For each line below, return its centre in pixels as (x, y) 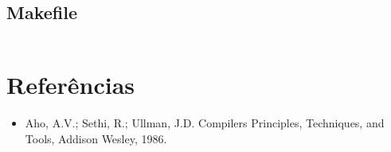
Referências (71, 85)
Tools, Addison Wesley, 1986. (96, 138)
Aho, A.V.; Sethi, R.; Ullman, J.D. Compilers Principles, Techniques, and (205, 123)
